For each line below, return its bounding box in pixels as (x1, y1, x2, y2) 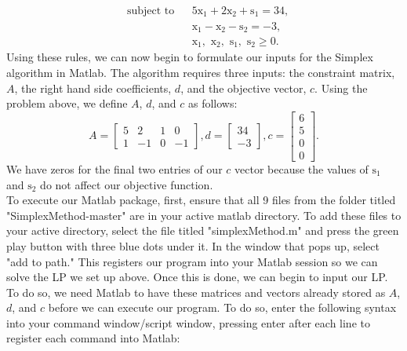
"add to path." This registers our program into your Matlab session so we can (6, 253, 378, 269)
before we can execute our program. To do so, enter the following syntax (48, 299, 397, 316)
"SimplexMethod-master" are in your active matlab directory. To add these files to (6, 207, 402, 223)
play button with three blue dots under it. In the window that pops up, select (6, 237, 380, 254)
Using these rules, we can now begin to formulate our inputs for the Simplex (6, 49, 373, 65)
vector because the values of (234, 160, 369, 177)
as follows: (187, 95, 238, 112)
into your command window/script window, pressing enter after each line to (6, 314, 370, 331)
